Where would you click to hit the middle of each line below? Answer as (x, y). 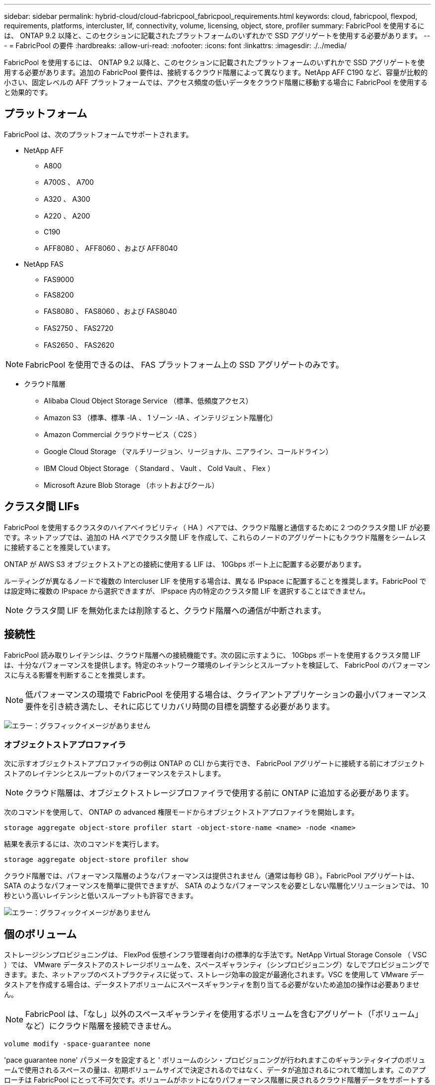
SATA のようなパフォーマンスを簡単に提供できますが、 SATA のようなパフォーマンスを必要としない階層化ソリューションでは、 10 (217, 886)
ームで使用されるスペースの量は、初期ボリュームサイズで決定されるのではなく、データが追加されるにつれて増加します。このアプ (215, 1070)
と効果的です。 (28, 92)
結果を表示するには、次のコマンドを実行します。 (84, 844)
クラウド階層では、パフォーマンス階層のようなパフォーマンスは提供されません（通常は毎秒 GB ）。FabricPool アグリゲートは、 (211, 876)
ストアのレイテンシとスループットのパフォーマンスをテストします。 (115, 774)
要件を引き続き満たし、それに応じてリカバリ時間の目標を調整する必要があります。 (180, 706)
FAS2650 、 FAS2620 (79, 345)
